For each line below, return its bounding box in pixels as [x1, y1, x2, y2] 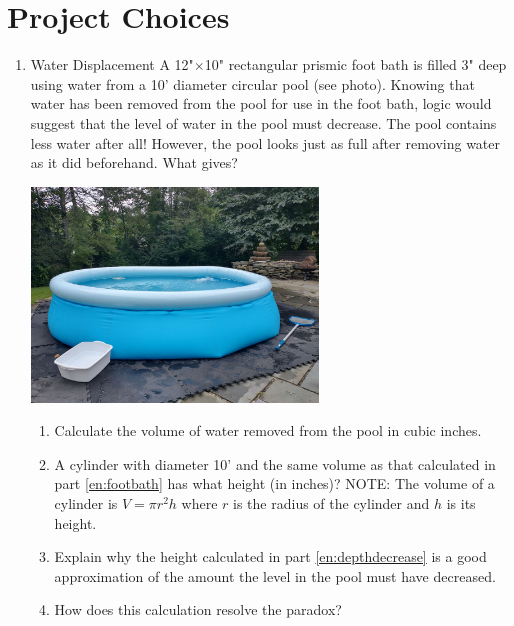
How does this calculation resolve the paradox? [54, 599, 342, 620]
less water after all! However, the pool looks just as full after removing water [30, 132, 500, 153]
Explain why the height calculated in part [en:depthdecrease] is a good [54, 546, 487, 567]
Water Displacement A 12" [30, 54, 194, 75]
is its [446, 493, 476, 514]
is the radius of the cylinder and [233, 493, 430, 514]
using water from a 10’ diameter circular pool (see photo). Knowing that [30, 73, 475, 94]
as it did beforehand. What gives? [30, 152, 238, 173]
